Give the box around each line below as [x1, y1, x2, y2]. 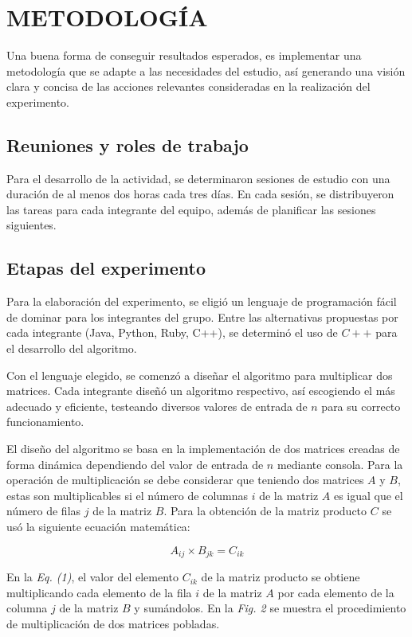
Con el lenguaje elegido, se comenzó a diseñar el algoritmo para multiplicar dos [6, 366, 393, 383]
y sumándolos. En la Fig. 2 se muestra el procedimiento [134, 600, 406, 616]
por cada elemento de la [277, 584, 394, 600]
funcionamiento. [6, 413, 84, 430]
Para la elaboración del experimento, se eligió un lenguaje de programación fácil [6, 293, 397, 310]
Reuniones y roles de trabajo [6, 132, 249, 157]
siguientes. [6, 217, 57, 233]
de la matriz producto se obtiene [201, 569, 360, 585]
